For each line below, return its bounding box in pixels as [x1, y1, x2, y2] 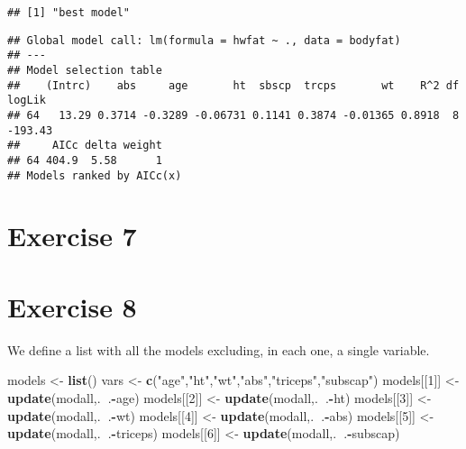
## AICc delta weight [7, 139, 162, 152]
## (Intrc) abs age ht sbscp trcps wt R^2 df [7, 78, 460, 92]
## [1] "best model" [7, 6, 131, 19]
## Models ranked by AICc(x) [7, 169, 182, 182]
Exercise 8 [7, 288, 137, 325]
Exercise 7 [7, 217, 137, 254]
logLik [7, 94, 46, 107]
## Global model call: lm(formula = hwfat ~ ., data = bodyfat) [7, 33, 401, 47]
